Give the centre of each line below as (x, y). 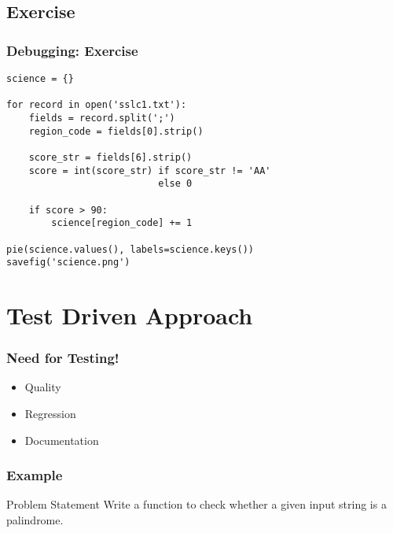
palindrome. (35, 520)
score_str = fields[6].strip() (110, 157)
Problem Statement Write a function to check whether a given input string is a (196, 504)
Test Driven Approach (130, 315)
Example (35, 475)
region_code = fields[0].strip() (116, 131)
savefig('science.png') (68, 263)
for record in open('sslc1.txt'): (97, 105)
